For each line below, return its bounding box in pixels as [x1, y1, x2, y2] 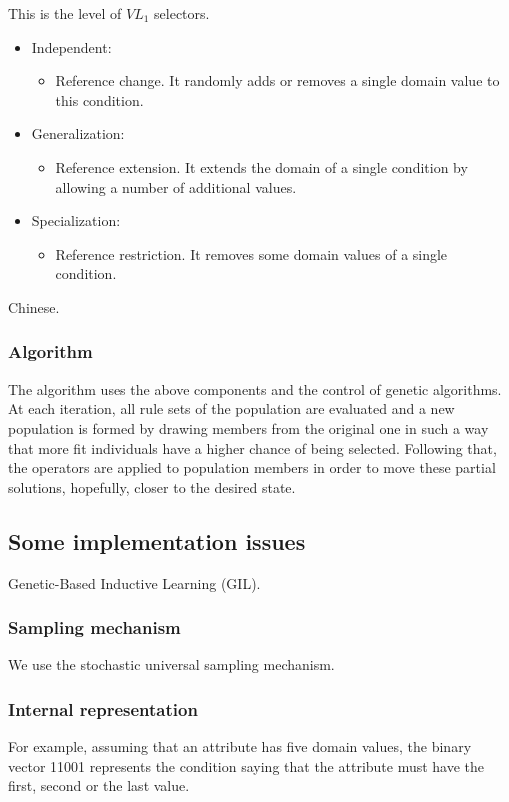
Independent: [31, 36, 112, 57]
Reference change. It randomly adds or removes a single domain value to [55, 70, 500, 91]
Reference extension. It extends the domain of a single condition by [55, 156, 468, 177]
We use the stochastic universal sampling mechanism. [8, 654, 335, 675]
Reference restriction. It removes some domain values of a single [55, 243, 448, 264]
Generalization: [31, 123, 125, 144]
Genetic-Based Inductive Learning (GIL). [8, 572, 261, 593]
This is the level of [8, 3, 122, 23]
